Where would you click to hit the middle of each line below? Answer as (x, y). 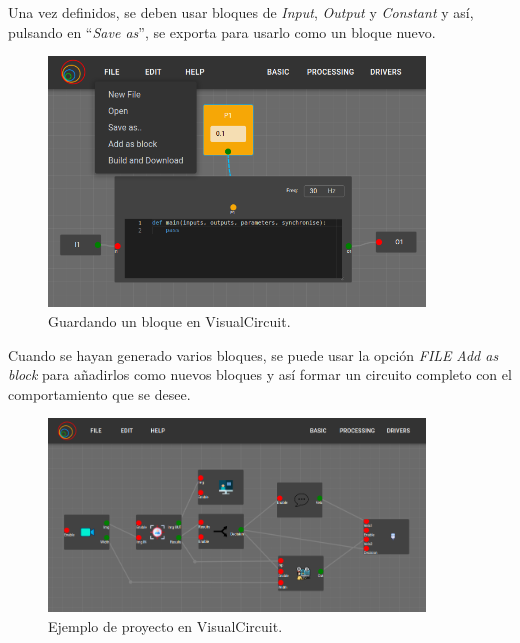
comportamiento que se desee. (99, 393)
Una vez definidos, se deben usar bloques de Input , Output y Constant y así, (241, 12)
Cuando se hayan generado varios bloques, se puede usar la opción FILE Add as (253, 354)
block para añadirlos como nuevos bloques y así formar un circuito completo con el (260, 374)
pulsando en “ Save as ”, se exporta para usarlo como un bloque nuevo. (222, 31)
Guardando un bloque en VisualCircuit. (169, 321)
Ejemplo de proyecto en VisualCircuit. (165, 625)
